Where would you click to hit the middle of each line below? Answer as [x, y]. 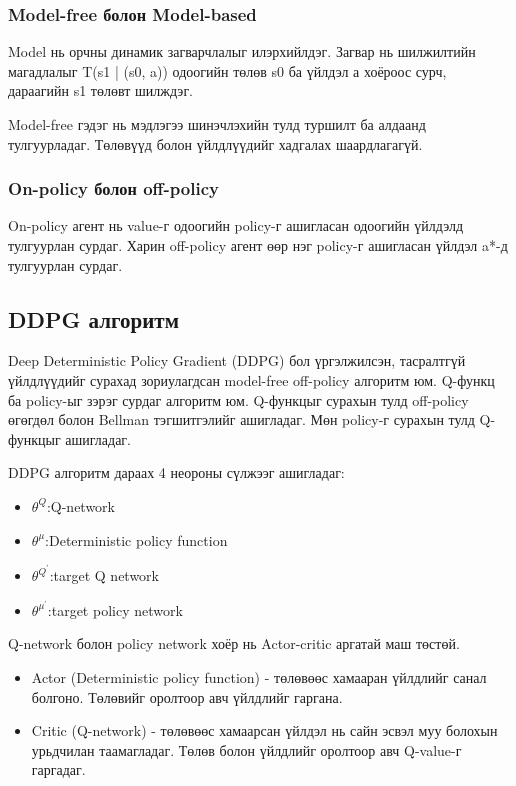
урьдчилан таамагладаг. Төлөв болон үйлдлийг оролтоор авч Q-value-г [246, 749]
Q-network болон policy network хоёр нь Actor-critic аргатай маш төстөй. [234, 643]
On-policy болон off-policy [113, 188]
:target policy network [115, 609]
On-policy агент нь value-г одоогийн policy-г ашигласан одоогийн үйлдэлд [236, 225]
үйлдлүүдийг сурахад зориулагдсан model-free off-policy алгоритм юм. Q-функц [251, 379]
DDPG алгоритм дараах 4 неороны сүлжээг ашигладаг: [176, 472]
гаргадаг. [58, 769]
